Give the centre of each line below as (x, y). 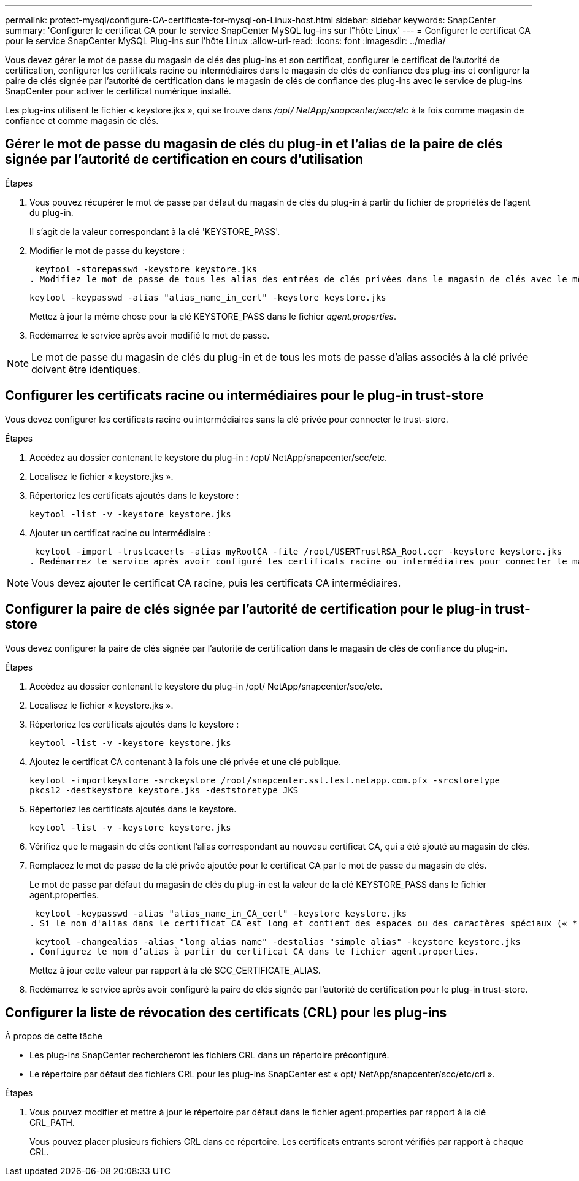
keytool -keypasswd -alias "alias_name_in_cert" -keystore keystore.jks (208, 297)
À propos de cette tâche (54, 1036)
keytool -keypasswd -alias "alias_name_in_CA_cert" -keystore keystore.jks (221, 913)
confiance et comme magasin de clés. (82, 121)
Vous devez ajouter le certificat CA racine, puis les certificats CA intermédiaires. (216, 583)
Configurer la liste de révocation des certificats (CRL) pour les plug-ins (226, 1012)
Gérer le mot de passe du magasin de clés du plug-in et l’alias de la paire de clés (254, 144)
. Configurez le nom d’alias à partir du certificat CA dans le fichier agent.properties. (255, 951)
